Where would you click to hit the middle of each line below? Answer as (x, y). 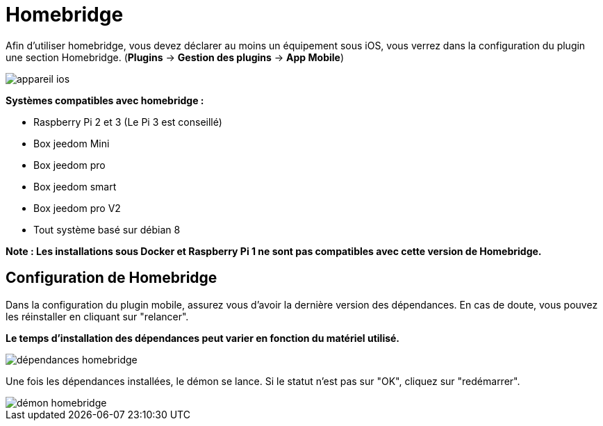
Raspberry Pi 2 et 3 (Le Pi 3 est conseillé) (128, 122)
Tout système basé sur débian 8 (107, 229)
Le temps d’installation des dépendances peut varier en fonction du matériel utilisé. (203, 338)
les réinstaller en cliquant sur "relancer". (97, 316)
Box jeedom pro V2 (77, 208)
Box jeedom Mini (72, 143)
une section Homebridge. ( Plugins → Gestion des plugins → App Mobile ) (175, 57)
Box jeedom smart (75, 186)
